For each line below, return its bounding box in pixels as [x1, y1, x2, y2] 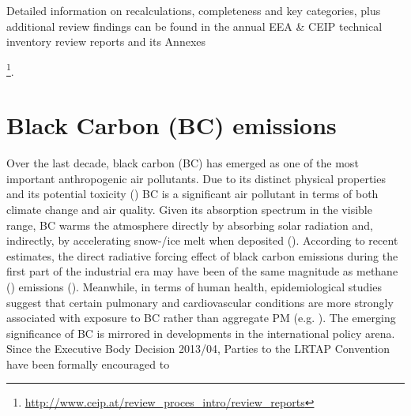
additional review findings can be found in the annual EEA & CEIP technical [6, 17, 383, 34]
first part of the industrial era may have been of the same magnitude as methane [6, 263, 398, 279]
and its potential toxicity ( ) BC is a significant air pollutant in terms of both [6, 186, 379, 202]
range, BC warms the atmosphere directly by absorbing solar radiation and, [6, 216, 373, 233]
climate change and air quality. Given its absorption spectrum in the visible [6, 201, 372, 217]
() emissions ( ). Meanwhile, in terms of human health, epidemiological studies [6, 278, 382, 294]
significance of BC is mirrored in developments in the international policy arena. [6, 324, 395, 341]
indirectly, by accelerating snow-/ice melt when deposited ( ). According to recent [6, 232, 398, 249]
